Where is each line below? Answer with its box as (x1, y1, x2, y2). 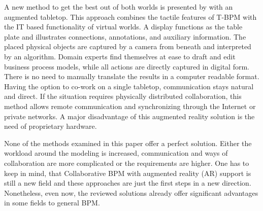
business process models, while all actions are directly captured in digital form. (4, 61, 249, 72)
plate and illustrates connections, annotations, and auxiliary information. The (4, 31, 246, 42)
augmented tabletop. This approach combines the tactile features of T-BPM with (4, 11, 257, 22)
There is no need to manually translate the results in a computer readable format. (4, 71, 259, 82)
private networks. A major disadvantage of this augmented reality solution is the (4, 111, 255, 121)
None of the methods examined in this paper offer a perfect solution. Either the (4, 137, 252, 148)
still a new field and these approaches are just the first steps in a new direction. (4, 178, 251, 188)
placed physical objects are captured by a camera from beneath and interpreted (4, 41, 251, 52)
